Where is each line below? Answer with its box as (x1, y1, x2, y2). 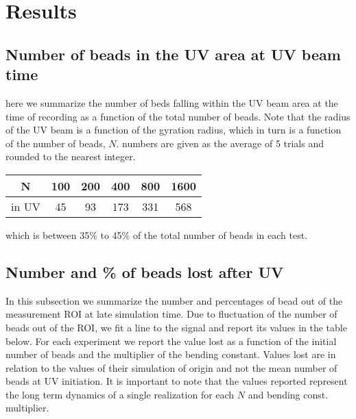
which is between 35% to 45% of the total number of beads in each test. (5, 227, 308, 242)
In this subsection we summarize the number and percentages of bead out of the (5, 293, 343, 307)
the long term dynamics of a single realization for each (5, 387, 235, 401)
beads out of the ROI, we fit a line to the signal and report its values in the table (5, 320, 347, 334)
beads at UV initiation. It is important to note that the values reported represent (5, 374, 348, 388)
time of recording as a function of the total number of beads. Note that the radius (5, 109, 351, 123)
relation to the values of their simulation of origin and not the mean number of (5, 360, 337, 374)
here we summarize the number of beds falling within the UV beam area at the (5, 95, 338, 110)
